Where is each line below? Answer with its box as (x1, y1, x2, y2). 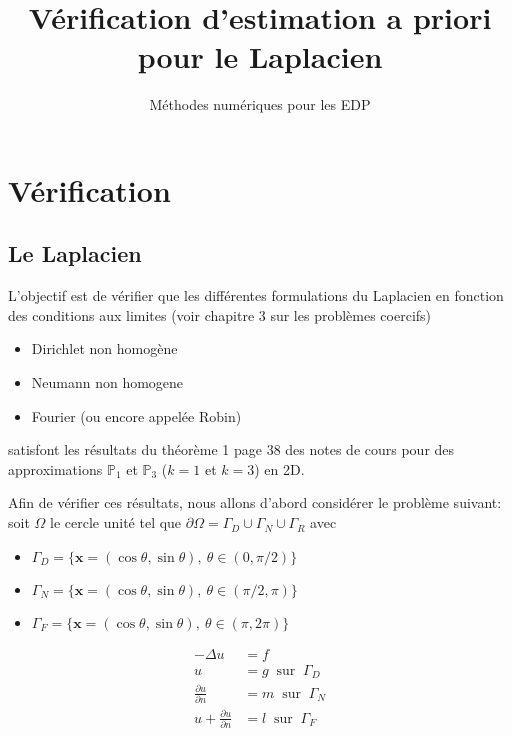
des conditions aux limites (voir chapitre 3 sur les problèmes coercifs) (8, 304, 432, 325)
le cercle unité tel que (50, 512, 182, 533)
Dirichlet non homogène (31, 338, 178, 359)
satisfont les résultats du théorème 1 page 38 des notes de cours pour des (8, 439, 455, 460)
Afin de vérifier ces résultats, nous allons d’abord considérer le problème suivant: (8, 492, 502, 513)
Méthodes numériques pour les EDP (149, 94, 371, 115)
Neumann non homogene (31, 372, 184, 393)
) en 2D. (254, 458, 305, 479)
